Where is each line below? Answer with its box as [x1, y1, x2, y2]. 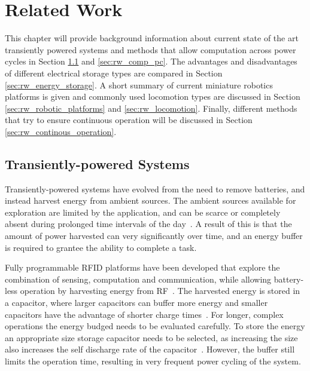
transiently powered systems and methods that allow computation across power [5, 43, 296, 56]
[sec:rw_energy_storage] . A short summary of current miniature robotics [5, 78, 273, 91]
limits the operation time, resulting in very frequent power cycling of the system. [5, 354, 301, 367]
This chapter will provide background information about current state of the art [5, 32, 299, 44]
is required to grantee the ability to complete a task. [5, 241, 197, 253]
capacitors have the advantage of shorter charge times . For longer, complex [5, 308, 284, 320]
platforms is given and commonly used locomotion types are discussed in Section [5, 90, 300, 103]
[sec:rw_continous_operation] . [5, 125, 117, 137]
